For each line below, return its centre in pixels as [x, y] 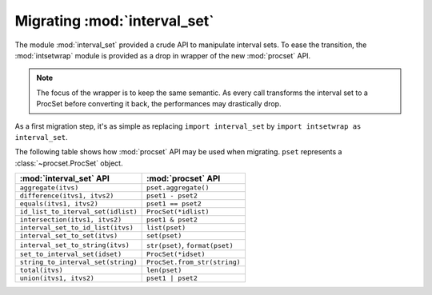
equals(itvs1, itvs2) [59, 204]
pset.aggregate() [178, 188]
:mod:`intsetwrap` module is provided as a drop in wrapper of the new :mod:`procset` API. [163, 55]
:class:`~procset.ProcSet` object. [69, 163]
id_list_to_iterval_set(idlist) [78, 212]
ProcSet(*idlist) [178, 212]
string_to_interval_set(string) [78, 263]
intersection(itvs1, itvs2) [71, 220]
